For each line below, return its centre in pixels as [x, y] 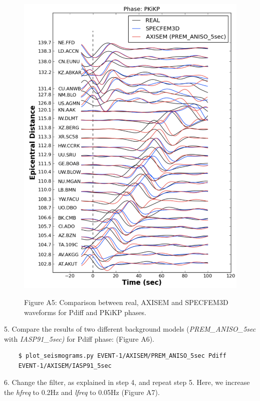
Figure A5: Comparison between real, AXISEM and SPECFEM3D [126, 302]
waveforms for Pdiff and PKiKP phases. [85, 312]
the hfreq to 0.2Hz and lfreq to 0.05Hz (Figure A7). [82, 392]
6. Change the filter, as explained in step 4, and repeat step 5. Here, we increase [127, 382]
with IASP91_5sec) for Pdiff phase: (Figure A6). [79, 338]
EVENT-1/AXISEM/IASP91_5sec [65, 366]
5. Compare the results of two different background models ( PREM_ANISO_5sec [130, 329]
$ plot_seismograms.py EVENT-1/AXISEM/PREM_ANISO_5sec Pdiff [122, 356]
